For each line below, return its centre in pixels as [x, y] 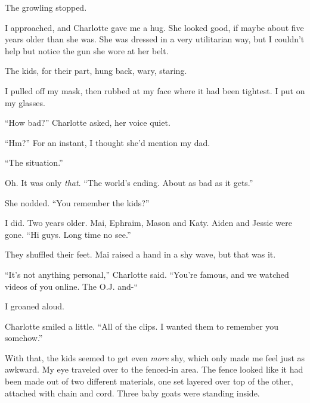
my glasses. [25, 102]
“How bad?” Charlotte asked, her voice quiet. [88, 123]
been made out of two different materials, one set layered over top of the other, [149, 381]
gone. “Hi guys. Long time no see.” [68, 234]
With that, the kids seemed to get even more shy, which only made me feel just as [155, 357]
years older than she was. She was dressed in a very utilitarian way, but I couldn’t [155, 39]
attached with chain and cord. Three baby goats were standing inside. [132, 393]
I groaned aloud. [35, 306]
